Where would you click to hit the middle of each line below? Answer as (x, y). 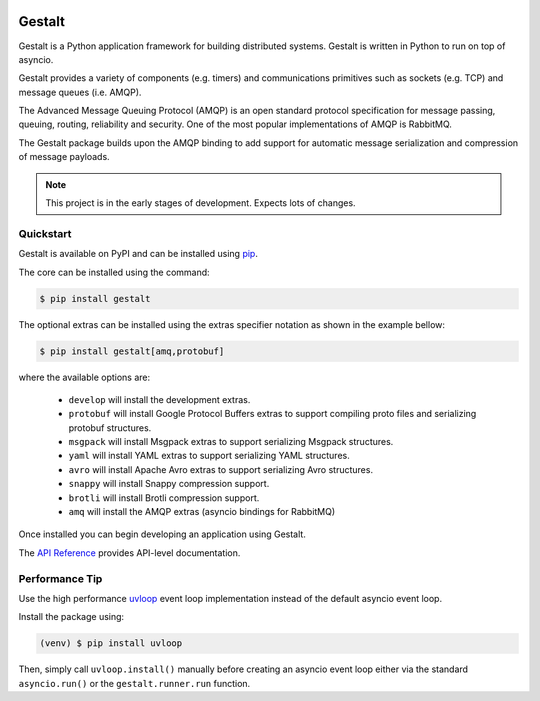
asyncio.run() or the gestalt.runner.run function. (134, 683)
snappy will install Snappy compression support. (169, 484)
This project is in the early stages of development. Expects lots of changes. (200, 203)
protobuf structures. (110, 427)
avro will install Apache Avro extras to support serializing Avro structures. (221, 469)
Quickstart (45, 233)
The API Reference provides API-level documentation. (129, 552)
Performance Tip (60, 578)
